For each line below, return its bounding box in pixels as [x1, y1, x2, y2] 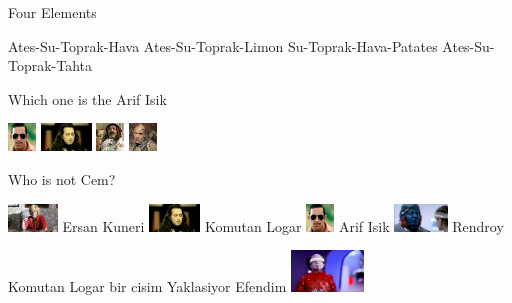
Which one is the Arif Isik [8, 88, 167, 109]
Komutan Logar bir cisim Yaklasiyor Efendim [8, 276, 287, 297]
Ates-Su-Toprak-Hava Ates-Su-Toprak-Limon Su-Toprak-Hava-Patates [8, 35, 438, 56]
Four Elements [8, 2, 97, 22]
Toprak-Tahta [8, 55, 93, 76]
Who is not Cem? [8, 168, 116, 189]
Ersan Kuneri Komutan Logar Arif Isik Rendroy [62, 215, 504, 236]
